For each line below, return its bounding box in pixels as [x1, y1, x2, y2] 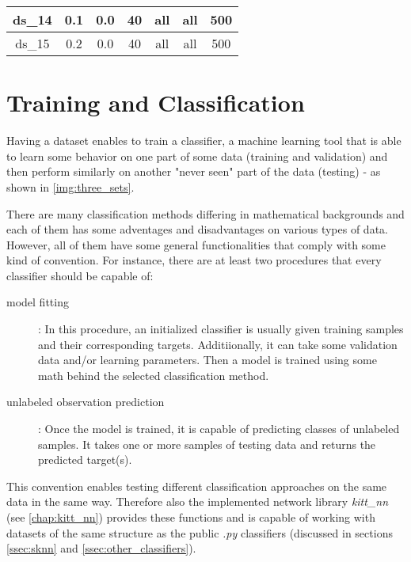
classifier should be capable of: [6, 267, 154, 283]
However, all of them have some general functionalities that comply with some [6, 236, 386, 253]
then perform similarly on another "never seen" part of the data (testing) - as [6, 163, 381, 180]
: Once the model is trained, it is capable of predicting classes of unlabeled [38, 420, 400, 437]
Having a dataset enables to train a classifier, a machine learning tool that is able [6, 132, 401, 149]
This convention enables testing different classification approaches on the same [6, 477, 387, 494]
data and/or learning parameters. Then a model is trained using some [38, 351, 377, 368]
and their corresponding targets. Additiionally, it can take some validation [38, 336, 398, 352]
